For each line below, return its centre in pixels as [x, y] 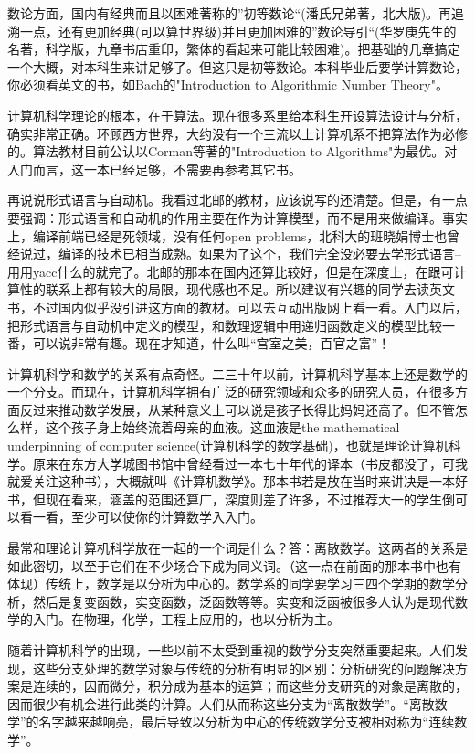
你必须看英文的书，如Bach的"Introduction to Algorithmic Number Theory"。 [228, 85]
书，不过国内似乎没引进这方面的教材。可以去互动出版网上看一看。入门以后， [237, 307]
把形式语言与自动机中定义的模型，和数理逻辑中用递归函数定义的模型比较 [225, 325]
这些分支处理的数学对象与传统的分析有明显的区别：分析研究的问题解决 [243, 668]
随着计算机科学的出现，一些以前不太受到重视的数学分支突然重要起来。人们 [231, 650]
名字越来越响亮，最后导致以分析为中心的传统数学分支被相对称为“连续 [247, 722]
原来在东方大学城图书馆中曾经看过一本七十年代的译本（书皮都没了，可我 [250, 463]
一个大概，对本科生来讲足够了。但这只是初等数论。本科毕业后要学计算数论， [237, 66]
